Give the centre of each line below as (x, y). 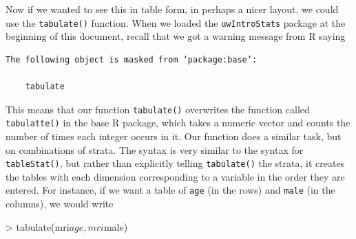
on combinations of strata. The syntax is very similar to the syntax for (155, 149)
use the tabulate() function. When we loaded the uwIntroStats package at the (176, 22)
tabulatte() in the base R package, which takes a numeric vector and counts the (178, 123)
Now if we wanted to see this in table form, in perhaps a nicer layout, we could (172, 9)
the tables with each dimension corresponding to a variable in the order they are (175, 176)
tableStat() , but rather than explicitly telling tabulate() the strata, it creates (175, 163)
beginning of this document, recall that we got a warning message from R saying (176, 36)
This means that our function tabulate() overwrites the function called (158, 109)
